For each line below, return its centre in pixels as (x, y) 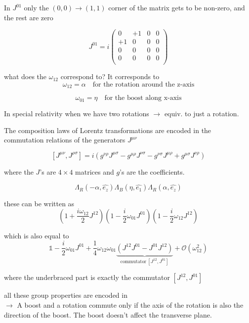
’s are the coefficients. (152, 171)
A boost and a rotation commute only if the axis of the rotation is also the (130, 304)
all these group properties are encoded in (66, 295)
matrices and (95, 171)
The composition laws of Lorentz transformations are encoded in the (108, 130)
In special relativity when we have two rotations (77, 113)
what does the (25, 76)
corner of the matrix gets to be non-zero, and (177, 7)
